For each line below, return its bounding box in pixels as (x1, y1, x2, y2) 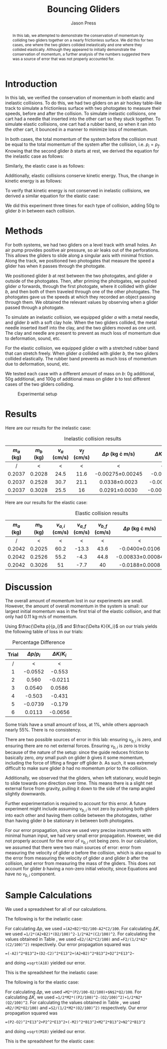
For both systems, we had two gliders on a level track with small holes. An (5, 242, 157, 248)
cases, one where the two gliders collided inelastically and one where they (12, 42, 143, 47)
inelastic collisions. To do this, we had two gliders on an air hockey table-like (5, 100, 162, 106)
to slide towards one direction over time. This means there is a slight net (5, 780, 153, 787)
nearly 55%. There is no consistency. (5, 727, 82, 733)
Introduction (5, 78, 58, 89)
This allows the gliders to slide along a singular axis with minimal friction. (5, 253, 154, 259)
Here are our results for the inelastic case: (5, 425, 91, 431)
